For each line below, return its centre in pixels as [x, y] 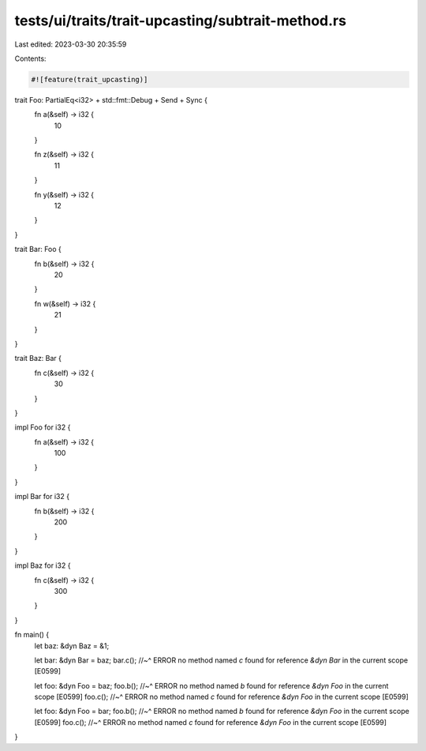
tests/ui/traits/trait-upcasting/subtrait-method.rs [181, 21]
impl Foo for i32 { [43, 427]
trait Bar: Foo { [38, 250]
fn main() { [32, 635]
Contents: [30, 58]
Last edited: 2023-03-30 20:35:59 [71, 44]
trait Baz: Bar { [38, 359]
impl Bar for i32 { [42, 497]
